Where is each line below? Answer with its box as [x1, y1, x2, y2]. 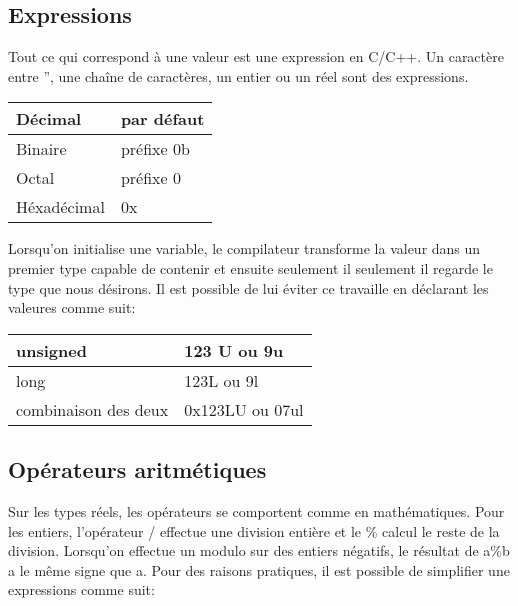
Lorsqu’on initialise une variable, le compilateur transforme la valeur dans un [8, 238, 481, 259]
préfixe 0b [120, 137, 190, 161]
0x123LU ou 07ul [184, 397, 304, 421]
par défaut [120, 107, 205, 131]
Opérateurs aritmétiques [8, 454, 267, 485]
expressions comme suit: [8, 579, 155, 600]
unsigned [16, 338, 87, 362]
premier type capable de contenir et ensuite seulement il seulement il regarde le [8, 257, 493, 278]
